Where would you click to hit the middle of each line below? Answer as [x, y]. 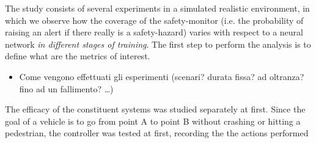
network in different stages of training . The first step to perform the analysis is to [158, 44]
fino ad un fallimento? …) [66, 88]
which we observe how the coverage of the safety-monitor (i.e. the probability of [154, 20]
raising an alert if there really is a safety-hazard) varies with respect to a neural [154, 32]
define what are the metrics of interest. [78, 56]
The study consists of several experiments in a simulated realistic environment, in [157, 8]
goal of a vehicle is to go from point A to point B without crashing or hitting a [153, 121]
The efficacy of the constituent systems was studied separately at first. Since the [155, 109]
